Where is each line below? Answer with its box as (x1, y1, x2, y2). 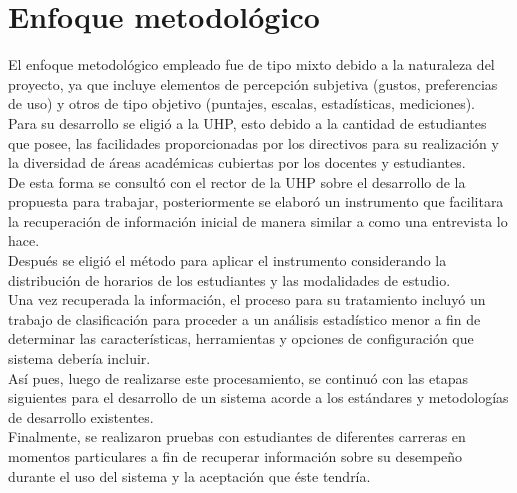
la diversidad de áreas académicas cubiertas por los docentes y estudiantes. (8, 152, 466, 173)
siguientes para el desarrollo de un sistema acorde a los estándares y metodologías (8, 387, 509, 408)
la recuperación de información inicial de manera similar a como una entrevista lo (8, 210, 508, 231)
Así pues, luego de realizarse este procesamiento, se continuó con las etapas (8, 367, 468, 388)
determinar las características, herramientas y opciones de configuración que (8, 328, 474, 349)
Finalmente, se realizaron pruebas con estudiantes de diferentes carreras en (8, 426, 466, 447)
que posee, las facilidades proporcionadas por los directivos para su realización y (8, 132, 499, 153)
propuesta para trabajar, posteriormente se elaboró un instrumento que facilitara (8, 191, 504, 212)
